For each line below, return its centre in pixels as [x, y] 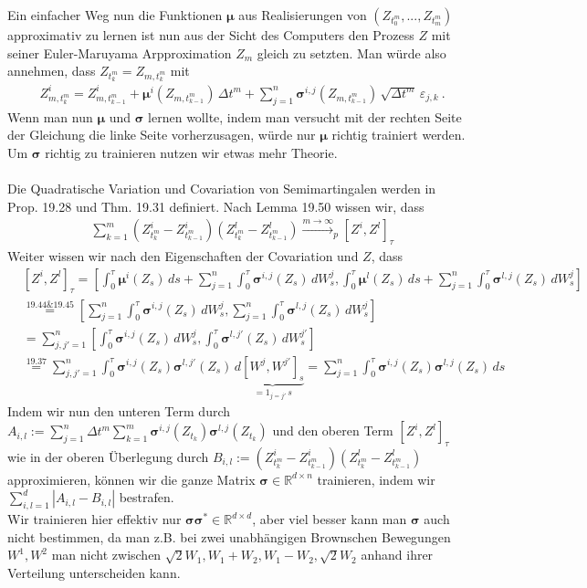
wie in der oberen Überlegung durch [108, 456]
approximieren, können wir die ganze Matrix [131, 479]
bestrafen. [147, 497]
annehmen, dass [52, 71]
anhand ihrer [397, 555]
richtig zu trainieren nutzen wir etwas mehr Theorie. [191, 152]
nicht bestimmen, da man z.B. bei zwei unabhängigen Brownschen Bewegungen [229, 536]
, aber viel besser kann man [330, 519]
